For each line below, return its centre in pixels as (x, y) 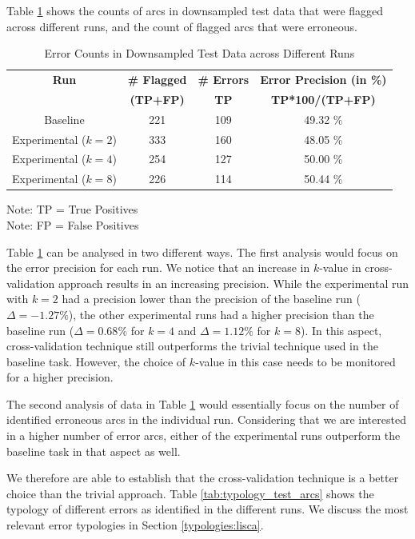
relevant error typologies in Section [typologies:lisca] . (135, 525)
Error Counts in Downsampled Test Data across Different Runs (200, 53)
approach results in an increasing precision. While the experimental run (233, 283)
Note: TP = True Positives (72, 209)
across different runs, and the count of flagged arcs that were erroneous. (182, 26)
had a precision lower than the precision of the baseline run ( (211, 299)
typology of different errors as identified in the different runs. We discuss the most (207, 509)
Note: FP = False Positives (73, 224)
